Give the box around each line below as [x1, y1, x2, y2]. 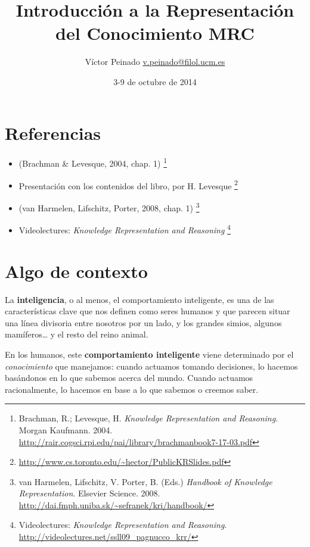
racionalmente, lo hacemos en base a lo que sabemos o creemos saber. [5, 383, 259, 395]
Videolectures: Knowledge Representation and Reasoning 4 [18, 222, 231, 236]
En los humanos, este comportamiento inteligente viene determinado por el [5, 348, 294, 360]
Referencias [5, 120, 101, 145]
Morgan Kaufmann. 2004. [18, 423, 113, 436]
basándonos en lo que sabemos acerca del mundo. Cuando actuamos [5, 371, 253, 384]
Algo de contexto [5, 258, 148, 283]
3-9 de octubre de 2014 [113, 75, 197, 87]
